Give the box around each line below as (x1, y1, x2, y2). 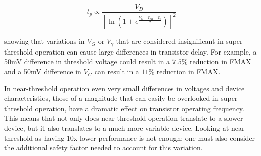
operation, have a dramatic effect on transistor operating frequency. (35, 102, 244, 113)
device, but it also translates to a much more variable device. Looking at (4, 123, 229, 133)
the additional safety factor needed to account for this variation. (4, 142, 203, 153)
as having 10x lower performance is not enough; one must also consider (35, 132, 255, 143)
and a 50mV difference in (4, 66, 81, 77)
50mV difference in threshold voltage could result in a (4, 56, 170, 67)
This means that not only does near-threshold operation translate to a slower (4, 113, 243, 123)
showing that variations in (4, 36, 85, 46)
